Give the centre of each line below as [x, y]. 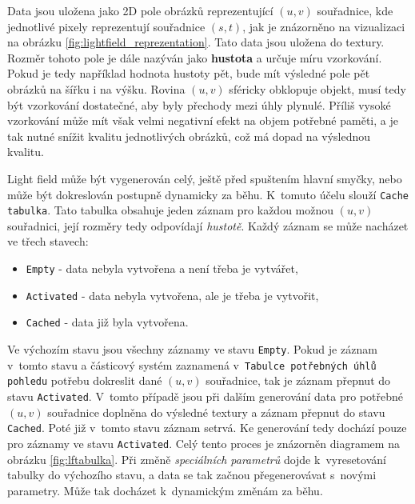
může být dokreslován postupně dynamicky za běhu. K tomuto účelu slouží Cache [208, 194]
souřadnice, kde [355, 10]
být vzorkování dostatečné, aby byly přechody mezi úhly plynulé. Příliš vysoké [199, 104]
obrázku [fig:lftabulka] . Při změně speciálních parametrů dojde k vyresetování [197, 459]
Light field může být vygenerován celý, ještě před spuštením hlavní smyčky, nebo [205, 178]
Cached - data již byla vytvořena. [107, 322]
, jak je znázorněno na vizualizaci [324, 26]
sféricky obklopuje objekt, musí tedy [317, 88]
